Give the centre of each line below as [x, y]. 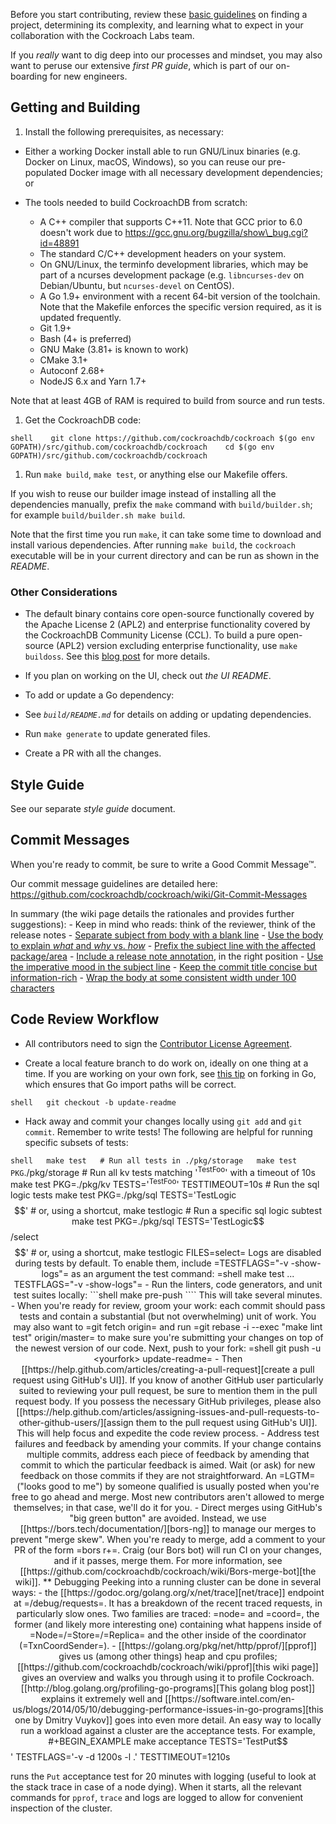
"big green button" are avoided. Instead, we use [168, 1518]
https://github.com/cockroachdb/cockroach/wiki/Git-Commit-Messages [159, 894]
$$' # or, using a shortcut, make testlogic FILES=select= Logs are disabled [168, 1252]
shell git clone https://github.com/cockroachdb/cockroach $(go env [162, 438]
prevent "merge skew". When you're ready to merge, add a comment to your [168, 1539]
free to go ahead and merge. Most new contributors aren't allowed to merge [168, 1496]
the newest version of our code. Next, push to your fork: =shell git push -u [168, 1348]
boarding [29, 76]
